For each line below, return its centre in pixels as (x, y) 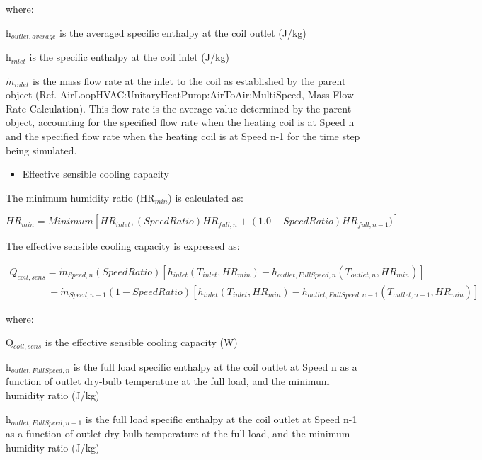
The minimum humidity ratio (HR (80, 197)
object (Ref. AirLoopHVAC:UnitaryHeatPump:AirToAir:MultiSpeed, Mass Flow (180, 94)
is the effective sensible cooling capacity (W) (141, 342)
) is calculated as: (206, 197)
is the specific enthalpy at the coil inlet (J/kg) (129, 57)
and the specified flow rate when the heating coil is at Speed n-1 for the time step (183, 136)
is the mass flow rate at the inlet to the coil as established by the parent (189, 80)
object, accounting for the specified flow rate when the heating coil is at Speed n (180, 122)
